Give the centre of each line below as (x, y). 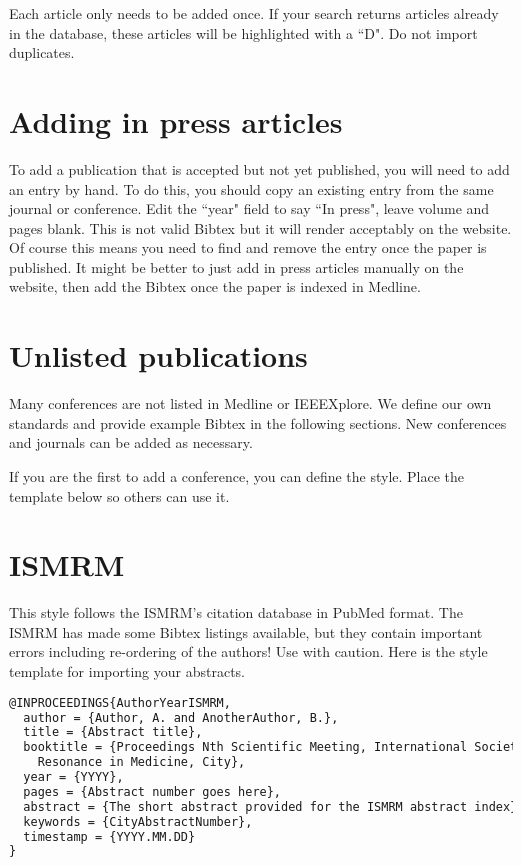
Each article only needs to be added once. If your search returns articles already (254, 13)
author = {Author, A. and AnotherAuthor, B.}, (181, 717)
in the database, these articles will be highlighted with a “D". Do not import (243, 32)
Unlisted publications (158, 355)
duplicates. (42, 52)
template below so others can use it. (119, 495)
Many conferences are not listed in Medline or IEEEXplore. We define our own (250, 403)
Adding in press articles (176, 120)
